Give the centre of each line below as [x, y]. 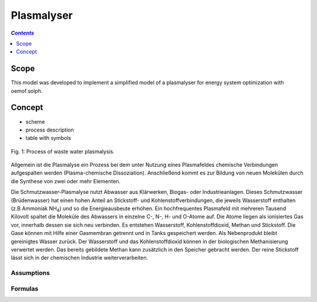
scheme [35, 122]
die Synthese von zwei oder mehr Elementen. [66, 181]
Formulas [25, 288]
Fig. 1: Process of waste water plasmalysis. [63, 151]
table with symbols [48, 138]
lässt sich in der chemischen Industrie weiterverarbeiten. [80, 258]
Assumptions [30, 273]
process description [50, 130]
